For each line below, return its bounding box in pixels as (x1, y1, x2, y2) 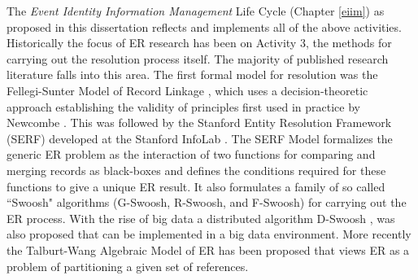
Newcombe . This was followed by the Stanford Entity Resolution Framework (7, 114, 392, 131)
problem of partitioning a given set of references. (7, 257, 249, 274)
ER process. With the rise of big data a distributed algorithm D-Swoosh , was (7, 209, 395, 226)
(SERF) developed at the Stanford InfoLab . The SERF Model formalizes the (7, 129, 393, 147)
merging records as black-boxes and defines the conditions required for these (7, 161, 386, 178)
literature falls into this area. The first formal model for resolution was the (7, 66, 378, 83)
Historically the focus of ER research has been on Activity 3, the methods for (7, 34, 392, 51)
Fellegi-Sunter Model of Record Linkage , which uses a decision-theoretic (7, 81, 368, 98)
